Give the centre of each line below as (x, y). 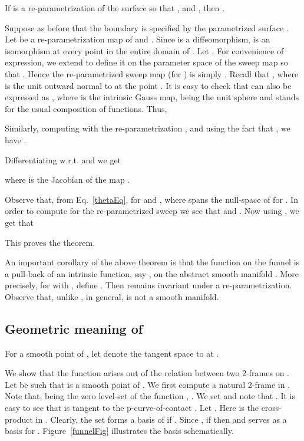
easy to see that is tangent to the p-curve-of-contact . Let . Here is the (132, 408)
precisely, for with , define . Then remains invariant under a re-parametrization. (148, 285)
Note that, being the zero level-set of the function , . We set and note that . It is (150, 396)
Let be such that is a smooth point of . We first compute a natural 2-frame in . (147, 384)
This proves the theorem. (50, 242)
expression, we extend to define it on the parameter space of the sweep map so (146, 62)
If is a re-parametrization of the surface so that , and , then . (115, 8)
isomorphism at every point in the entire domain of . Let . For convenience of (144, 50)
